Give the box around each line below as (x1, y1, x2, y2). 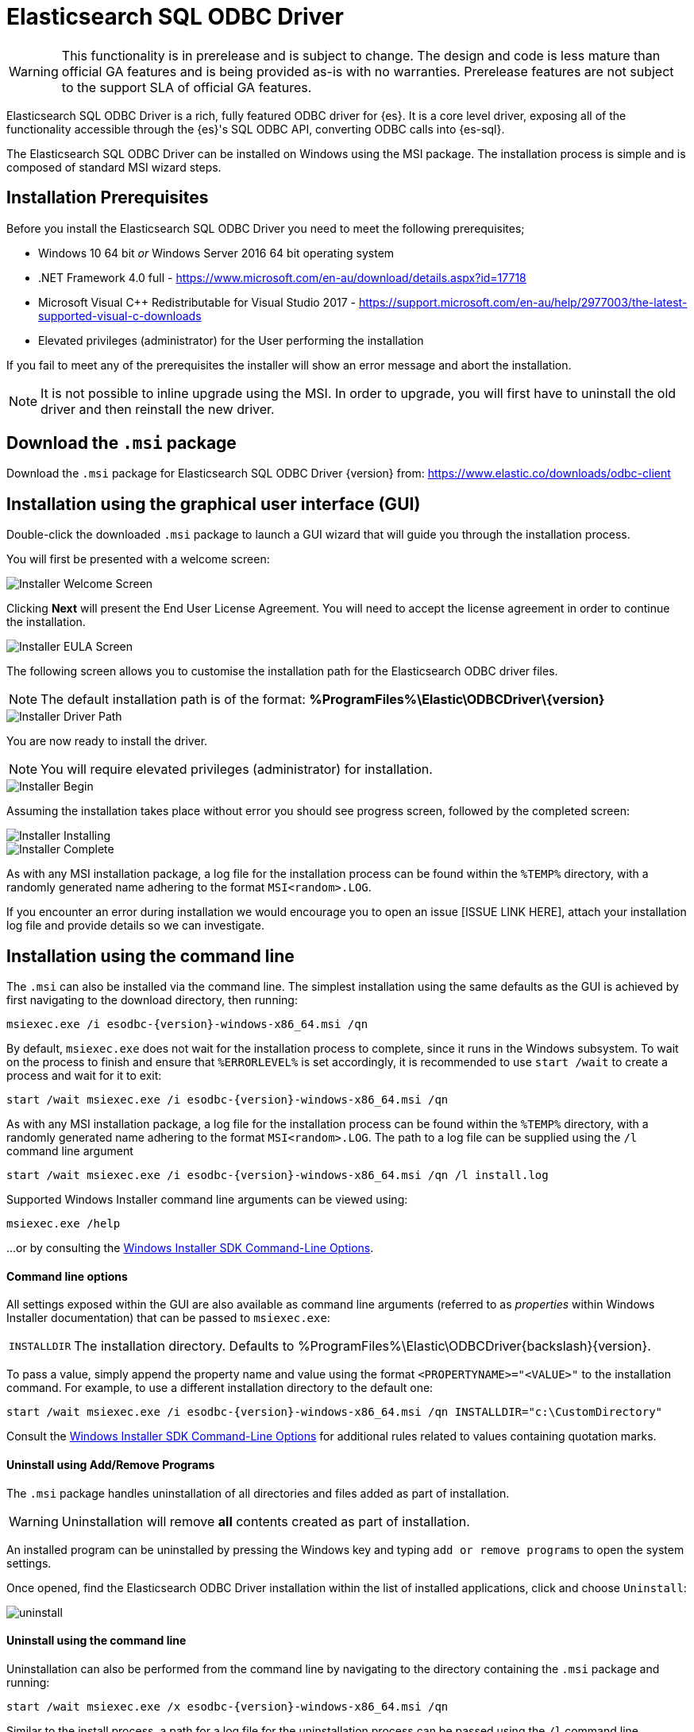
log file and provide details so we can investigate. (6, 918, 264, 933)
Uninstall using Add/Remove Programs (6, 1457, 215, 1471)
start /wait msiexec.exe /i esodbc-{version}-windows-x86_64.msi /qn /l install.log (6, 1169, 549, 1182)
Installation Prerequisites (6, 188, 209, 208)
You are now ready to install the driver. (6, 734, 208, 748)
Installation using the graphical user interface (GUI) (6, 493, 421, 514)
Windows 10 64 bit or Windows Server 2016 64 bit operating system (38, 245, 395, 260)
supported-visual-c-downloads (38, 308, 202, 323)
